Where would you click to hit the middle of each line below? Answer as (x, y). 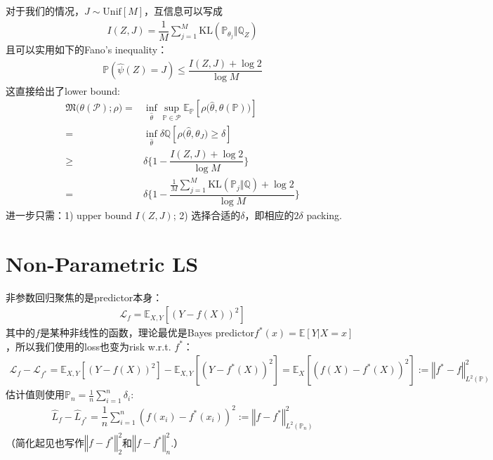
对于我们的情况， (45, 11)
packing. (324, 215)
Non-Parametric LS (102, 263)
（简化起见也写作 (45, 442)
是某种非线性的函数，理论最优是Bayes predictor (147, 333)
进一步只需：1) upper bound (69, 215)
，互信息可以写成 (184, 11)
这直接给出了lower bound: (63, 90)
